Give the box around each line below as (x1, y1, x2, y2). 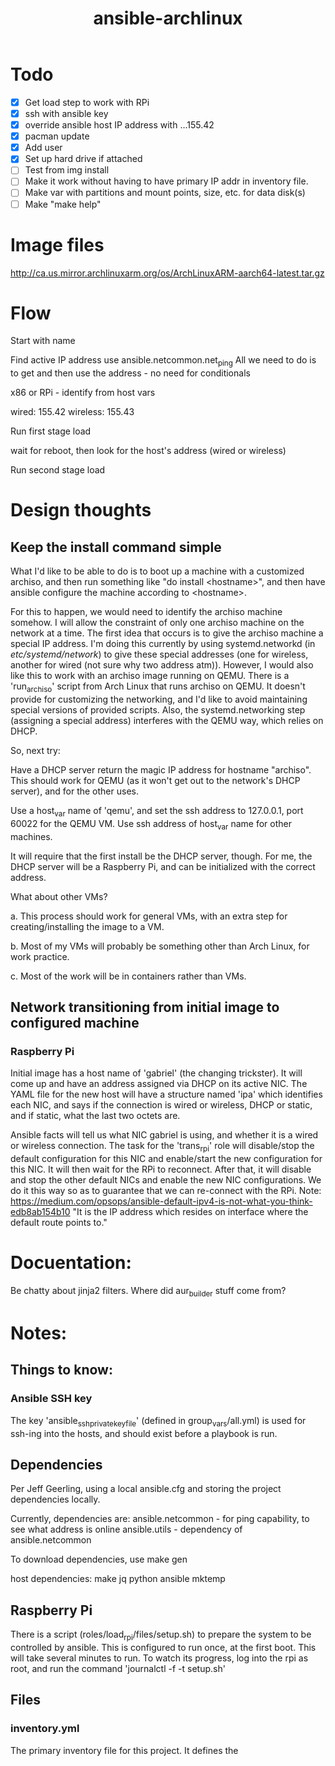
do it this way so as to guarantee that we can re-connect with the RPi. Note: (10, 1185, 322, 1197)
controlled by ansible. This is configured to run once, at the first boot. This (10, 1641, 317, 1653)
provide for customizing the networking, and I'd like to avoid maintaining (10, 693, 308, 706)
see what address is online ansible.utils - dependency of (10, 1523, 243, 1536)
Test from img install (24, 164, 110, 176)
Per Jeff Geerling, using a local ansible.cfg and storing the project (10, 1483, 282, 1495)
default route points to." (10, 1217, 108, 1229)
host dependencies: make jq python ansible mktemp (10, 1573, 226, 1585)
